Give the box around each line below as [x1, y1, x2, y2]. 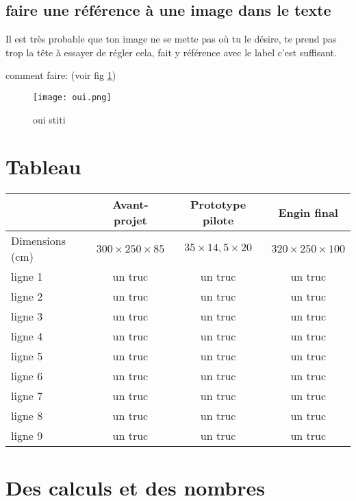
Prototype [190, 196, 246, 213]
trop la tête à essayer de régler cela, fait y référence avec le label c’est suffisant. [5, 45, 337, 59]
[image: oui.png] [33, 92, 112, 102]
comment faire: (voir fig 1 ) [5, 68, 116, 82]
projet [114, 212, 147, 229]
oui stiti [33, 112, 66, 126]
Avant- [112, 196, 149, 213]
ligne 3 [11, 308, 43, 325]
